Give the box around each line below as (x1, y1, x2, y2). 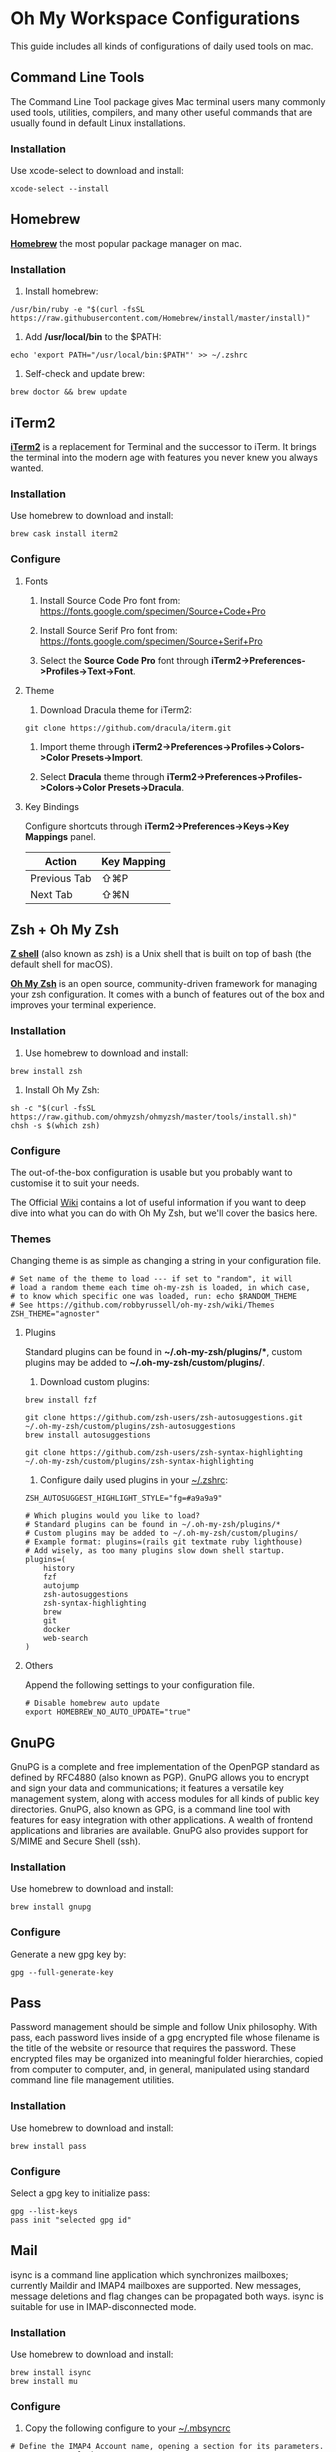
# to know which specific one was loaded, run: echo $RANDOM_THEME (10, 1292, 298, 1302)
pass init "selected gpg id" (10, 2215, 132, 2226)
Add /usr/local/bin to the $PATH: (24, 331, 162, 343)
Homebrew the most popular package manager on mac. (10, 237, 242, 249)
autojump (43, 1581, 80, 1591)
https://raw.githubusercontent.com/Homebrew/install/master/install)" (10, 313, 311, 324)
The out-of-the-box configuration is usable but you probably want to (10, 1166, 293, 1178)
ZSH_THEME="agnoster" (10, 1309, 101, 1319)
